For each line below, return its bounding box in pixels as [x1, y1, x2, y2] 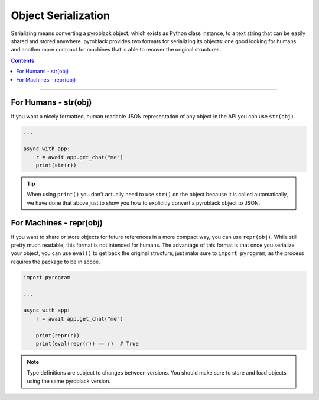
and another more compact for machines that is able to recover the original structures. [11, 46, 222, 53]
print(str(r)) [35, 162, 77, 169]
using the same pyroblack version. [27, 378, 110, 385]
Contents [11, 57, 35, 64]
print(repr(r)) [35, 332, 80, 338]
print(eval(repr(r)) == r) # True [35, 340, 139, 347]
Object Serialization [11, 9, 110, 22]
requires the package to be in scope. [11, 258, 100, 265]
